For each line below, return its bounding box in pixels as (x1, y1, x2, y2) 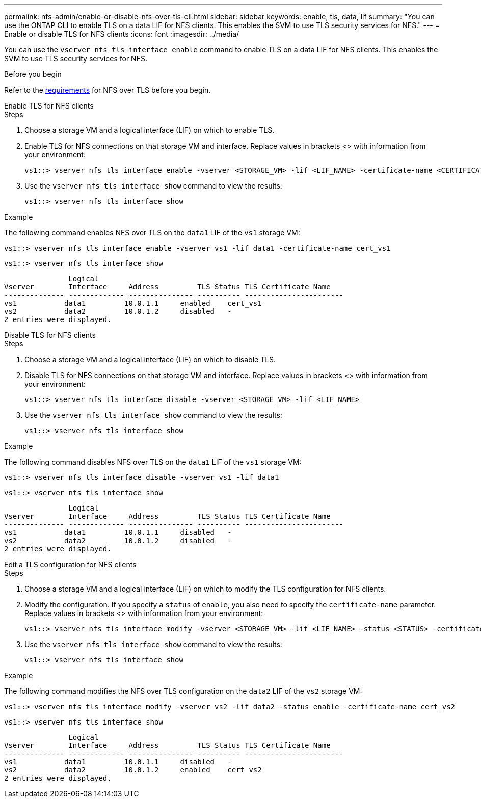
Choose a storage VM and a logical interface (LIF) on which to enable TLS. (24, 126, 275, 135)
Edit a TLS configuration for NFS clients (4, 560, 137, 569)
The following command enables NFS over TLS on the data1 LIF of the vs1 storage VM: (4, 228, 300, 237)
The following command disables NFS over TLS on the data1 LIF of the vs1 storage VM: (4, 458, 302, 466)
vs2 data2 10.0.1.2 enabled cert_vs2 (4, 766, 262, 774)
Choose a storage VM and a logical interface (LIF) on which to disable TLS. (24, 355, 276, 364)
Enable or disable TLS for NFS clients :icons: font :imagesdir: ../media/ (4, 30, 239, 38)
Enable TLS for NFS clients (4, 101, 94, 110)
